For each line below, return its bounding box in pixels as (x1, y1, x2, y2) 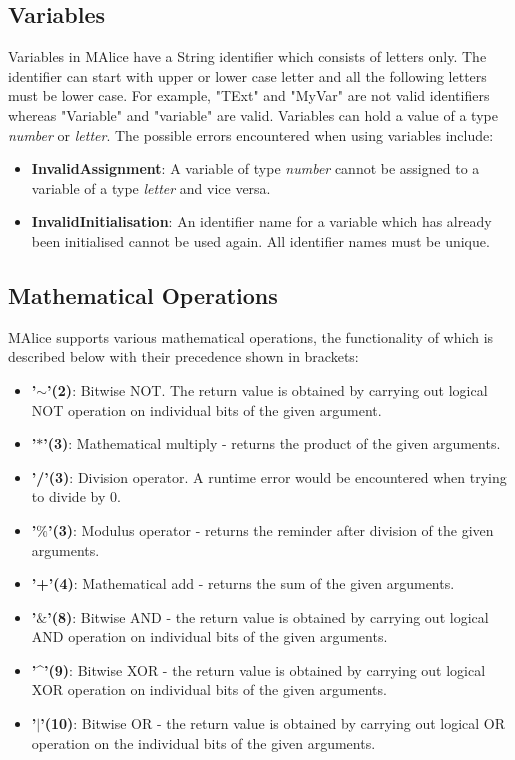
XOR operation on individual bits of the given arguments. (31, 679, 387, 700)
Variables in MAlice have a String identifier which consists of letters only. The (8, 46, 487, 67)
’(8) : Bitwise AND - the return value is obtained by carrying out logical (47, 606, 489, 627)
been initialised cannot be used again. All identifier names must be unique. (31, 230, 490, 251)
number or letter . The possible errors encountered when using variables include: (8, 124, 494, 145)
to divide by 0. (31, 486, 121, 507)
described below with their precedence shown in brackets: (8, 346, 359, 367)
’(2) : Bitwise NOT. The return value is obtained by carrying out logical (47, 379, 488, 400)
